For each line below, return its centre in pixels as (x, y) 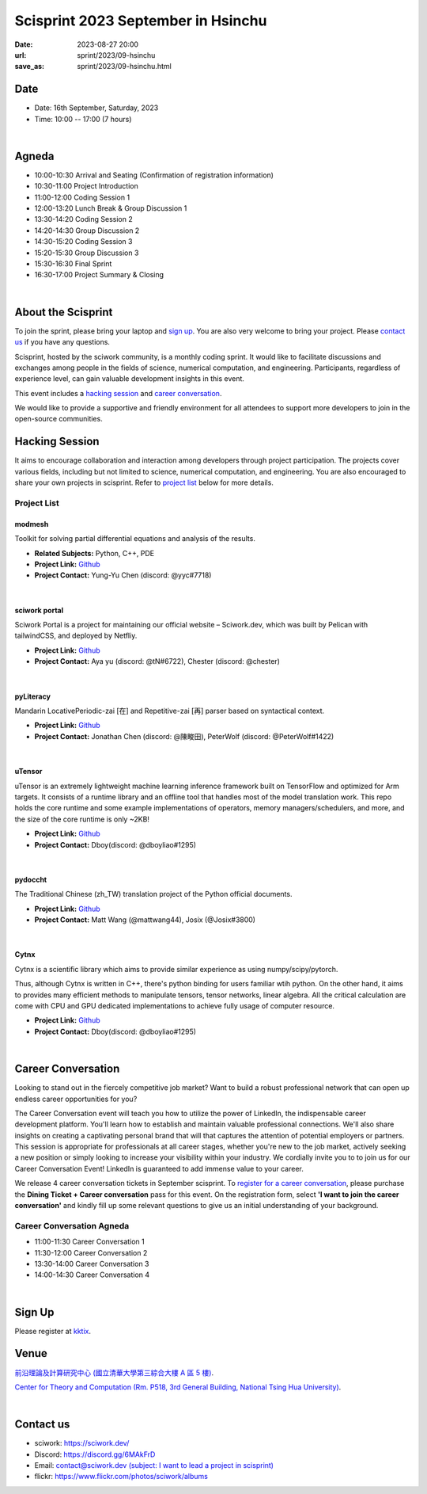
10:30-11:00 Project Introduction (86, 186)
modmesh (32, 524)
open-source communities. (59, 419)
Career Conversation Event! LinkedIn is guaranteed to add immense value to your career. (159, 1168)
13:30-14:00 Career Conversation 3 (92, 1263)
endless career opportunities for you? (76, 1099)
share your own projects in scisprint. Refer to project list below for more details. (144, 482)
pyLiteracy (33, 696)
